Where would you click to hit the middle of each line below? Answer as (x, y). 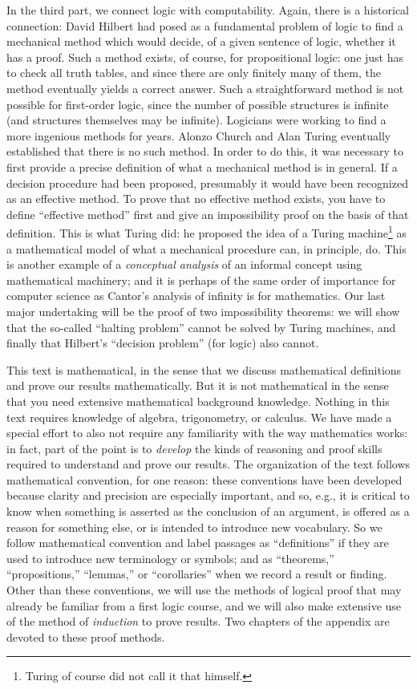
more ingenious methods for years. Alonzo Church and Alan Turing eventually (199, 135)
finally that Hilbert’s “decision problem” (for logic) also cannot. (163, 343)
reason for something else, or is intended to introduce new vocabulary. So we (194, 527)
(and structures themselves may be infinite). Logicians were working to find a (196, 120)
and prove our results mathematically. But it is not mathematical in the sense (198, 385)
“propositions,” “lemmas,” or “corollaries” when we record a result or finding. (197, 574)
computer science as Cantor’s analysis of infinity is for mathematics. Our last (196, 296)
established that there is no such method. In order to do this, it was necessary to (205, 151)
